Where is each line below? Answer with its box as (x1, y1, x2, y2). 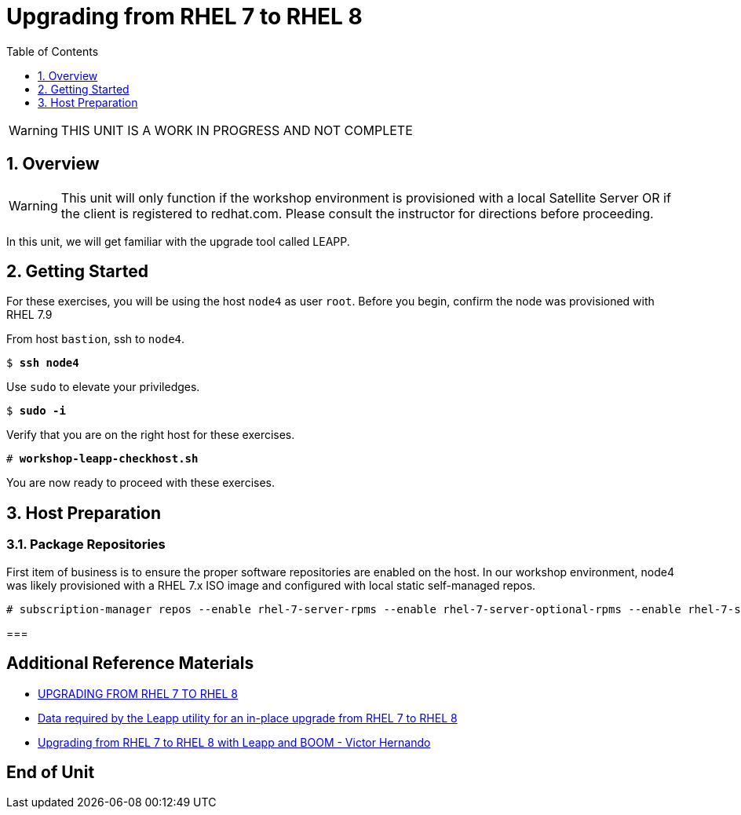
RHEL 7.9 (6, 308, 53, 322)
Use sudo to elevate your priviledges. (6, 380, 200, 394)
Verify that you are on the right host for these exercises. (6, 428, 295, 442)
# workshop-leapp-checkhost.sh (6, 452, 199, 466)
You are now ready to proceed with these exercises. (6, 476, 275, 490)
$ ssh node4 (6, 356, 79, 370)
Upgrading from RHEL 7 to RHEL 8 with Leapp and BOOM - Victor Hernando (38, 735, 431, 749)
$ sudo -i (6, 404, 66, 418)
